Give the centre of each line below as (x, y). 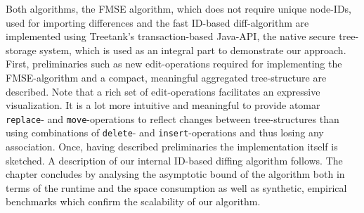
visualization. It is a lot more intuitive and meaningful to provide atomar (163, 105)
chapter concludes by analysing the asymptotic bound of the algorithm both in (175, 174)
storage (21, 50)
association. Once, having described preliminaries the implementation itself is (172, 147)
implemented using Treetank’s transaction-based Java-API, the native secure (171, 36)
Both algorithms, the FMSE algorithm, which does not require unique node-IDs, (178, 8)
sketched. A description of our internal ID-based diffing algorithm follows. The (174, 160)
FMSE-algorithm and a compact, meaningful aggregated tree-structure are (166, 77)
